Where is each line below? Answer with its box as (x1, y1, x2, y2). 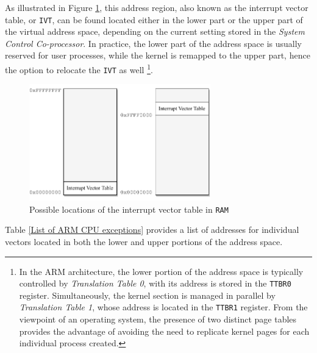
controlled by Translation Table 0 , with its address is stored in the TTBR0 (19, 277, 291, 290)
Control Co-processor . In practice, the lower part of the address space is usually (5, 37, 302, 49)
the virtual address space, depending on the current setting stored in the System (5, 25, 305, 38)
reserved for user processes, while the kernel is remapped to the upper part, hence (5, 49, 310, 62)
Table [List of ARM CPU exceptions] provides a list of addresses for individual (5, 223, 299, 236)
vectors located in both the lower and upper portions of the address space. (5, 235, 283, 248)
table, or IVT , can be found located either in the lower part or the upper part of (5, 13, 303, 26)
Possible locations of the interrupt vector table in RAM (29, 202, 229, 215)
